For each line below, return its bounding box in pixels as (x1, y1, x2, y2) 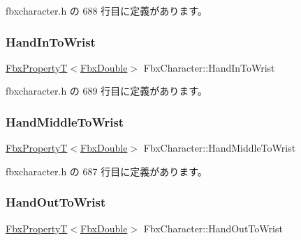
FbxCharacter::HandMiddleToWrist (143, 141, 296, 155)
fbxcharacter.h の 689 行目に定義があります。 (6, 83, 207, 98)
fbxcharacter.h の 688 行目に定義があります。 (6, 3, 207, 17)
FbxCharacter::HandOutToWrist (143, 221, 283, 235)
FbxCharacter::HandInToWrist (143, 60, 275, 74)
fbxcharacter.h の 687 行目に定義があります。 (6, 163, 207, 178)
